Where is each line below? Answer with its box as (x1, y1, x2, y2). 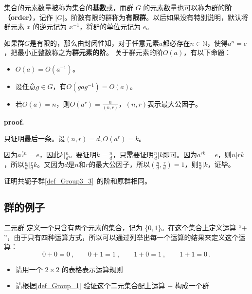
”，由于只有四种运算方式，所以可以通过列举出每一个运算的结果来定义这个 (4, 232, 239, 242)
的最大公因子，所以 (89, 159, 150, 169)
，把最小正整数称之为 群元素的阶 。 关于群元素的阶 (4, 47, 163, 57)
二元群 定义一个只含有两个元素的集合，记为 (4, 222, 143, 233)
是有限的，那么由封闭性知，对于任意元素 (30, 37, 160, 48)
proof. (4, 117, 24, 127)
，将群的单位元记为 (79, 21, 141, 32)
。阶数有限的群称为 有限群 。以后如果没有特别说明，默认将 (64, 12, 249, 22)
